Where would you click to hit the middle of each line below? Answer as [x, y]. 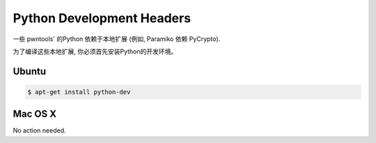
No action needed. [39, 131]
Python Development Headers [102, 18]
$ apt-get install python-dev [79, 92]
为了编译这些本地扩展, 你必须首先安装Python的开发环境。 [95, 51]
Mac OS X [35, 114]
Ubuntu [30, 71]
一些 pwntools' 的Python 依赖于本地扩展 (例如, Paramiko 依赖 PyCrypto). [117, 39]
